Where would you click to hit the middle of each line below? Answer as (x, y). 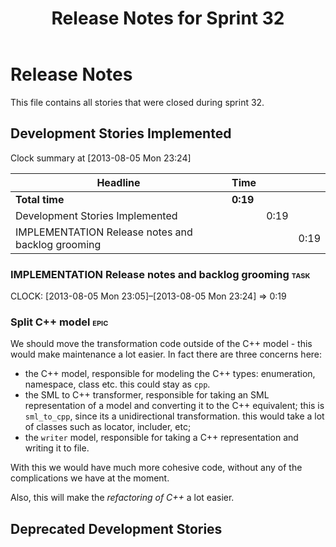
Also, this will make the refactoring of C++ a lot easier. (122, 498)
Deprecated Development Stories (116, 528)
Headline (118, 182)
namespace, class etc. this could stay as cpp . (117, 384)
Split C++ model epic (59, 322)
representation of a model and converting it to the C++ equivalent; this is (174, 406)
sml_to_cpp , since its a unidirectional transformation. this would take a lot (174, 416)
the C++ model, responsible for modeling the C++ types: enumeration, (170, 374)
